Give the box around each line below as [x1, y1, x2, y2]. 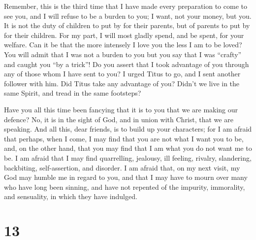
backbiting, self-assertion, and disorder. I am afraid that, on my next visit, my [4, 162, 240, 172]
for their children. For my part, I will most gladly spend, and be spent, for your [4, 30, 244, 40]
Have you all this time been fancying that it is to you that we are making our [4, 104, 238, 114]
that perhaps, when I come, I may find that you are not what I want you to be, [4, 133, 244, 143]
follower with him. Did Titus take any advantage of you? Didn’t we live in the [4, 78, 240, 88]
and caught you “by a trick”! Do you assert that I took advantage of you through [4, 59, 249, 69]
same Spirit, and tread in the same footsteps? [4, 88, 141, 98]
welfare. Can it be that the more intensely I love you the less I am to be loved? [4, 39, 242, 50]
